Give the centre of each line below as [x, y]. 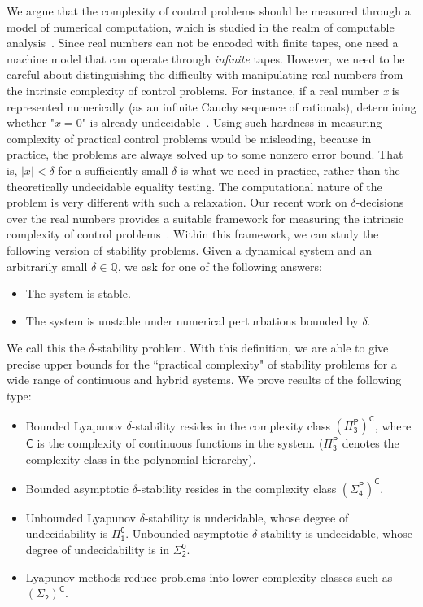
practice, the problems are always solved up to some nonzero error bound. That [205, 154]
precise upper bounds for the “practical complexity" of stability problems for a [202, 363]
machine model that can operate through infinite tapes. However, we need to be [206, 58]
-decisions [380, 202]
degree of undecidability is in [98, 550]
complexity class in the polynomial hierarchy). [141, 459]
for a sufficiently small [113, 170]
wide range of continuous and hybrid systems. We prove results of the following [204, 380]
